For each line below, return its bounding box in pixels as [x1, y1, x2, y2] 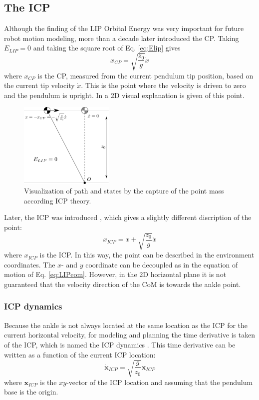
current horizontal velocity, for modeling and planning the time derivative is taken [4, 329, 256, 340]
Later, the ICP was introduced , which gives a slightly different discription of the [4, 212, 252, 222]
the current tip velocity [4, 80, 75, 90]
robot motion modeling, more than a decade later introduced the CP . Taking [4, 32, 239, 43]
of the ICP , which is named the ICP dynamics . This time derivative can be [4, 339, 236, 349]
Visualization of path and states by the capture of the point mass [24, 185, 224, 196]
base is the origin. [4, 386, 58, 397]
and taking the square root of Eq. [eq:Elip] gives [33, 42, 181, 53]
